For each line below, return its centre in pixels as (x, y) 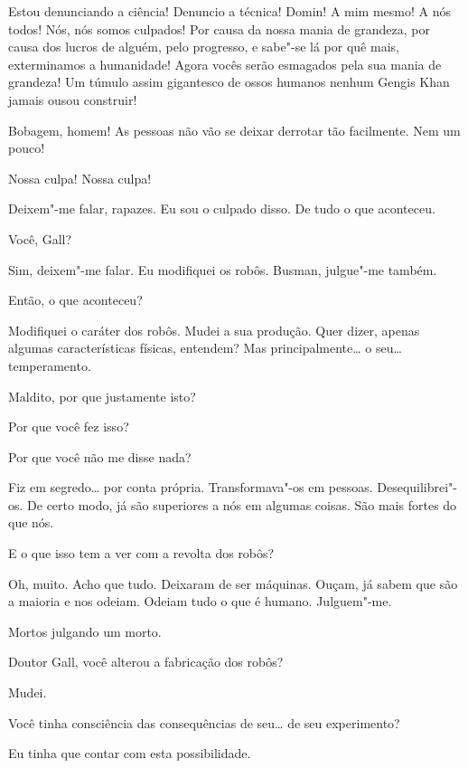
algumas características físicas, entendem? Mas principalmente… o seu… (205, 348)
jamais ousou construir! (73, 99)
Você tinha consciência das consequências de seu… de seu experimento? (204, 722)
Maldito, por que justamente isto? (102, 396)
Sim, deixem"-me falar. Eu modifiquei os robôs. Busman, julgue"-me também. (223, 269)
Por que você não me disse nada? (100, 456)
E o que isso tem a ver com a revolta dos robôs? (141, 553)
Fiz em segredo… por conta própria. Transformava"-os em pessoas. (191, 487)
